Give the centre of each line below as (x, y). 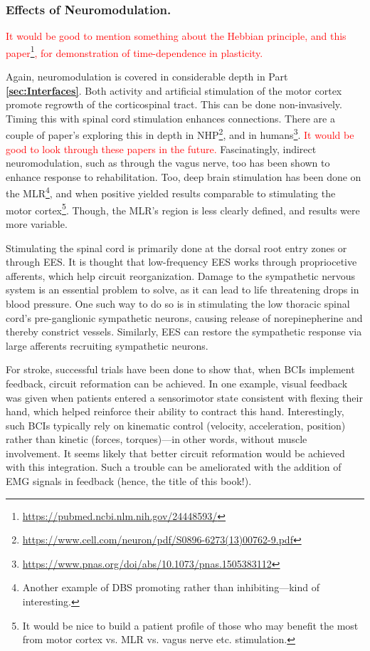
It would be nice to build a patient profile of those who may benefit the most (190, 625)
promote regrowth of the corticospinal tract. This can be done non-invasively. (174, 104)
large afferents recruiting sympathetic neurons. (107, 345)
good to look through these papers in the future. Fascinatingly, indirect (161, 149)
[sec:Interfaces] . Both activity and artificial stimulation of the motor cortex (174, 90)
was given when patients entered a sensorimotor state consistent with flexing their (184, 397)
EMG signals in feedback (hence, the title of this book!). (129, 481)
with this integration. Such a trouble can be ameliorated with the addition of (174, 467)
